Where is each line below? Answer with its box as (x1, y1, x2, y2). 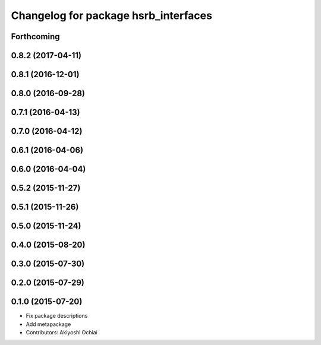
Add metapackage (26, 321, 71, 328)
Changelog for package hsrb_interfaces (11, 9, 212, 22)
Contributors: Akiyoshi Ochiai (26, 329, 97, 336)
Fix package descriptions (26, 312, 88, 319)
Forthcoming (11, 31, 60, 42)
